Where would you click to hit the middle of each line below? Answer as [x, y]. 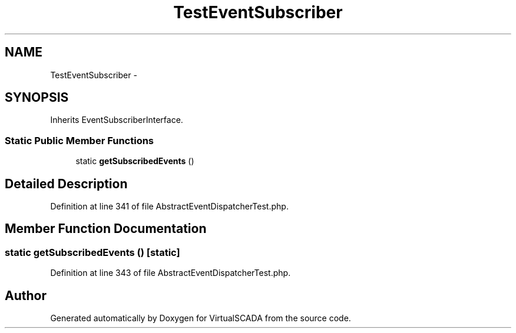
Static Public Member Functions [80, 140]
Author [26, 295]
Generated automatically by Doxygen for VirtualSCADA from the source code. [201, 318]
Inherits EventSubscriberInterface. [117, 120]
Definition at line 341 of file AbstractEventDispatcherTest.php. [169, 207]
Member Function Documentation [106, 229]
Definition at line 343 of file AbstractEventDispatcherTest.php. [171, 273]
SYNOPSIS [37, 98]
